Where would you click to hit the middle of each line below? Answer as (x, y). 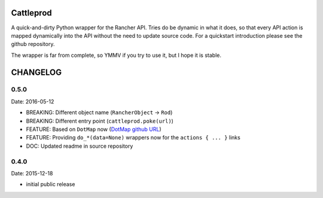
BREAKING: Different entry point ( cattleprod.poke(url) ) (100, 121)
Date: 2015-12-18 (32, 173)
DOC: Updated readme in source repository (80, 146)
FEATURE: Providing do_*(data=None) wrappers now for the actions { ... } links (133, 138)
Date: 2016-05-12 (33, 101)
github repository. (33, 44)
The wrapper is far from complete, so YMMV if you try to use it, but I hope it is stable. (116, 55)
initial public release (51, 184)
